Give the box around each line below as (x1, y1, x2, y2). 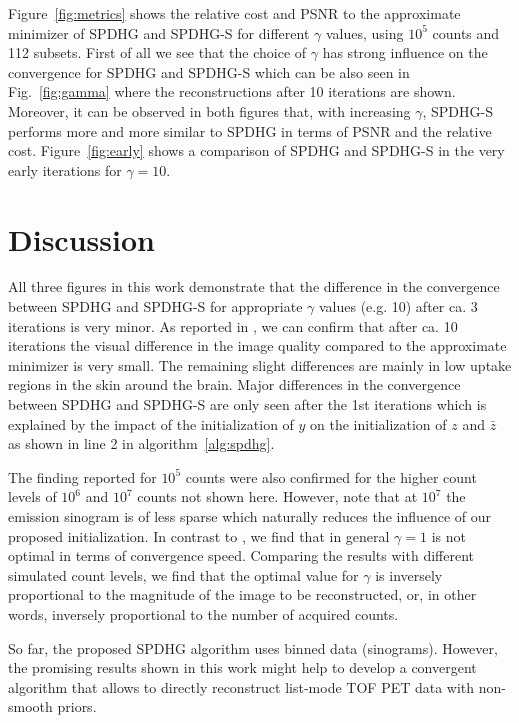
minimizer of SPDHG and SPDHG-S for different (8, 22, 310, 43)
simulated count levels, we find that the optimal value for (8, 564, 359, 585)
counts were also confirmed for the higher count (185, 466, 477, 487)
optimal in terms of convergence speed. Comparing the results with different (8, 545, 474, 566)
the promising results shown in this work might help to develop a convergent (8, 657, 477, 678)
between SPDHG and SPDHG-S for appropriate (8, 296, 303, 317)
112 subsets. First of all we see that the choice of (8, 42, 307, 63)
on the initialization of (310, 413, 447, 434)
